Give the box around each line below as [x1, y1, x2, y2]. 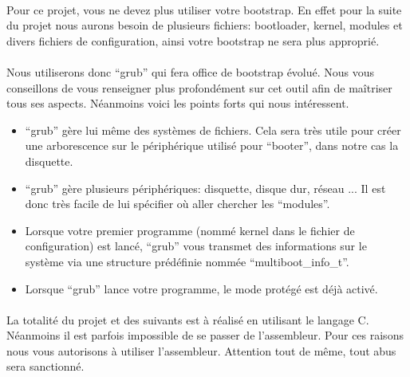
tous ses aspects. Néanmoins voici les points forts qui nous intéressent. [6, 95, 349, 112]
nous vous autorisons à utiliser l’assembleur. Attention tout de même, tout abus [6, 342, 396, 359]
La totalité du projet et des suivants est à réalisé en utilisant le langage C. [6, 311, 369, 328]
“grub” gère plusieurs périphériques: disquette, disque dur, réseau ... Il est [25, 179, 386, 196]
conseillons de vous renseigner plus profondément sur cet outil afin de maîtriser [6, 79, 392, 96]
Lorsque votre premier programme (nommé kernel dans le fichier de [25, 222, 355, 238]
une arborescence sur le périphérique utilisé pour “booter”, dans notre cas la [25, 137, 399, 154]
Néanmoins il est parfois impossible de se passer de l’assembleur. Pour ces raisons [6, 327, 404, 344]
